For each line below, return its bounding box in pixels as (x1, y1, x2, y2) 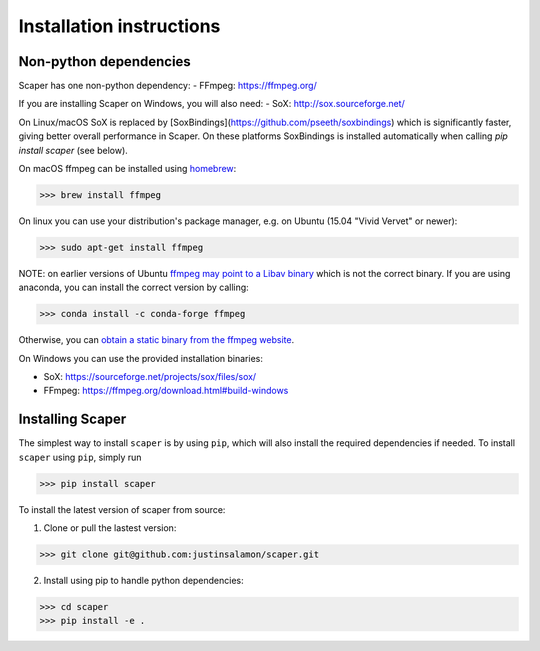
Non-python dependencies (18, 53, 192, 70)
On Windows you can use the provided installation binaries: (18, 352, 264, 364)
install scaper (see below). (18, 144, 129, 156)
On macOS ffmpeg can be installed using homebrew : (18, 163, 237, 175)
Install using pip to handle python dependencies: (43, 575, 244, 587)
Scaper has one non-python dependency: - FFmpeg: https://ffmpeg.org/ (18, 80, 317, 92)
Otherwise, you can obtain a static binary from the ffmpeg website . (18, 334, 295, 346)
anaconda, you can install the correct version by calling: (18, 281, 249, 294)
